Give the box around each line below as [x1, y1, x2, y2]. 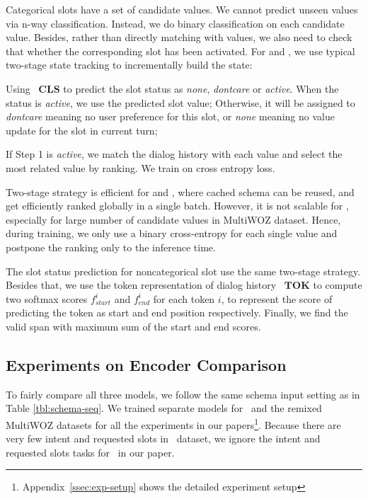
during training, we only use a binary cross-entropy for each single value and [6, 226, 338, 241]
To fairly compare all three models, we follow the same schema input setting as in [6, 386, 360, 401]
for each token [153, 291, 215, 306]
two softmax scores [6, 291, 88, 306]
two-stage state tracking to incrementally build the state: [6, 57, 253, 72]
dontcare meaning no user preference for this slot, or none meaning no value [6, 109, 335, 124]
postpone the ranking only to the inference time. [6, 239, 216, 254]
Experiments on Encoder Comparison [6, 353, 287, 375]
